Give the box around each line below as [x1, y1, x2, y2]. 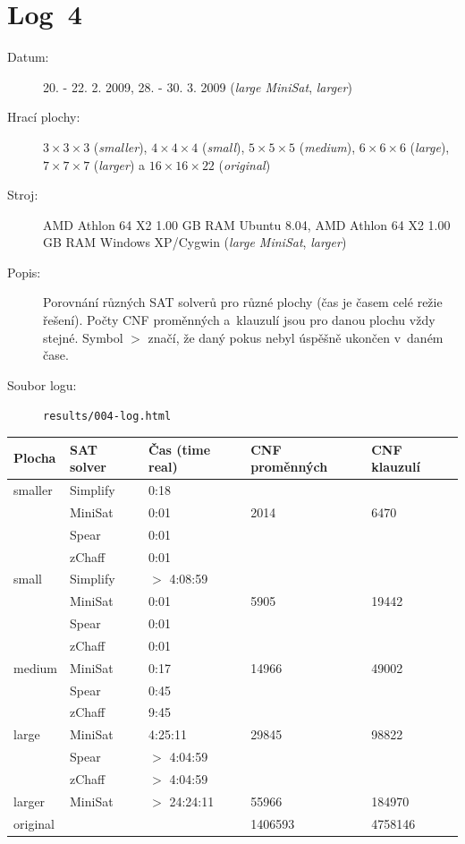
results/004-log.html [43, 410, 172, 423]
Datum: [7, 47, 49, 66]
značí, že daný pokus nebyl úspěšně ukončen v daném [148, 328, 444, 346]
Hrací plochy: [7, 107, 80, 126]
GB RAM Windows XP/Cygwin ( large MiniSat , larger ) [43, 233, 347, 251]
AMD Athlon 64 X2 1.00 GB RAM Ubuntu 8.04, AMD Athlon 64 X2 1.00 [43, 215, 451, 234]
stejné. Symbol [43, 328, 123, 346]
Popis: [7, 262, 41, 281]
